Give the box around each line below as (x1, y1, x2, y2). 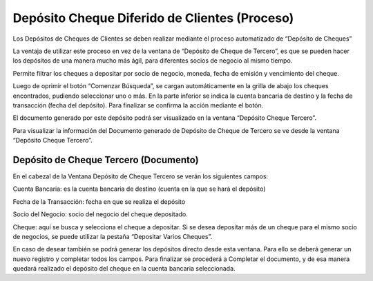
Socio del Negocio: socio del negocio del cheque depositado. (12, 210, 188, 218)
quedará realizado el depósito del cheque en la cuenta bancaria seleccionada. (12, 264, 236, 273)
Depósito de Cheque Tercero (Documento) (12, 154, 200, 165)
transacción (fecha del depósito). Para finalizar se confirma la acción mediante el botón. (12, 101, 264, 110)
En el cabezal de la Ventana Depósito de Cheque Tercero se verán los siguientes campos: (12, 172, 269, 180)
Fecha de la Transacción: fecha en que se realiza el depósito (12, 197, 186, 206)
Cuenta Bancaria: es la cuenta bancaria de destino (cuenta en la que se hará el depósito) (12, 185, 266, 193)
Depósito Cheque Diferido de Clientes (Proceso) (12, 10, 294, 25)
